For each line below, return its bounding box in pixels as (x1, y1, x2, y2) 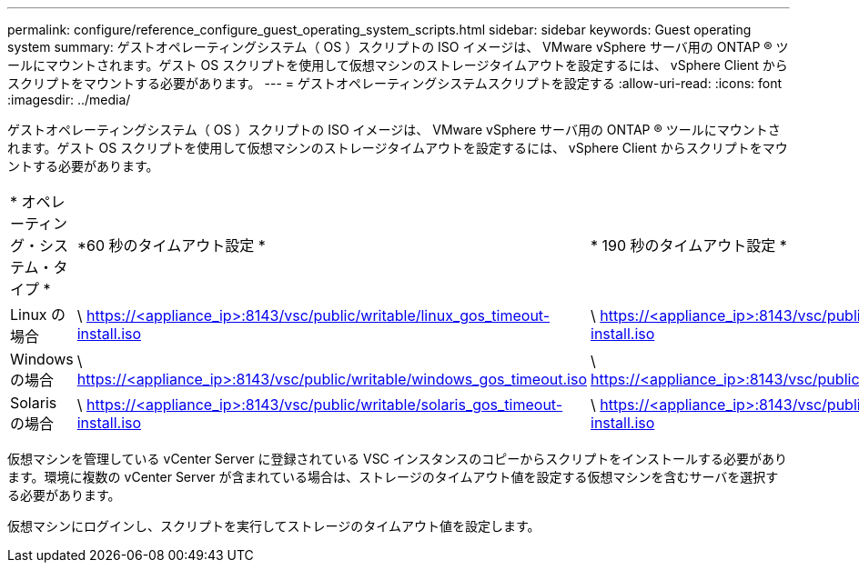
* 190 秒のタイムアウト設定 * (591, 236, 787, 255)
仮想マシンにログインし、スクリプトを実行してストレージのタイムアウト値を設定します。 (7, 518, 541, 534)
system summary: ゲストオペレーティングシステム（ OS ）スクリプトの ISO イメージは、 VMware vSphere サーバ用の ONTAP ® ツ (7, 39, 789, 55)
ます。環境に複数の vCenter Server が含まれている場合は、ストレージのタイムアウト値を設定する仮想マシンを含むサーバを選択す (7, 469, 779, 485)
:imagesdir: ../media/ (7, 92, 131, 107)
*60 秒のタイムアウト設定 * (76, 236, 266, 255)
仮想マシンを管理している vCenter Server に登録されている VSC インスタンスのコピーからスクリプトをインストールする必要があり (7, 451, 787, 466)
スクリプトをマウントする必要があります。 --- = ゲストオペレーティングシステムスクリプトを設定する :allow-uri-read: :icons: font (7, 75, 783, 91)
